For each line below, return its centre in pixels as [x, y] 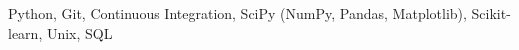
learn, [25, 32]
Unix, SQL [79, 32]
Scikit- [491, 13]
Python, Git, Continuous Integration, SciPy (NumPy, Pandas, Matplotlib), [237, 13]
